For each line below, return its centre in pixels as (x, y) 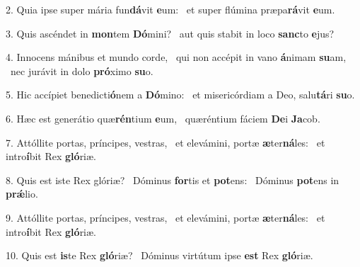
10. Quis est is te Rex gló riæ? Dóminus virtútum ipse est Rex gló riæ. (159, 255)
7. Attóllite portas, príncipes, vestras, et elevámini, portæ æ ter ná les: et (166, 142)
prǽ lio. (22, 194)
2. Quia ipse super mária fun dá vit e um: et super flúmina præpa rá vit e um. (170, 9)
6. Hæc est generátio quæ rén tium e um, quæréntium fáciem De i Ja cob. (163, 118)
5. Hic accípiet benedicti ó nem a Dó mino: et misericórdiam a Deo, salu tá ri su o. (180, 95)
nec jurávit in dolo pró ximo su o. (82, 70)
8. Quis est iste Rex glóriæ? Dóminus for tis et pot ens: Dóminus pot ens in (173, 180)
